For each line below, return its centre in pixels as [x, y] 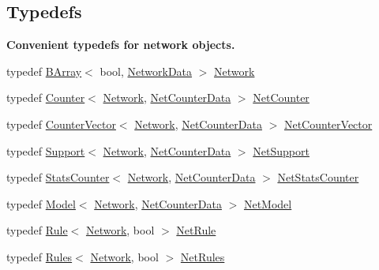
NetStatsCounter [318, 177]
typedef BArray [44, 71]
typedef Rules [39, 256]
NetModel [268, 203]
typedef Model [41, 203]
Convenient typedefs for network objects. [121, 45]
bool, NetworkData [146, 71]
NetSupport [281, 150]
